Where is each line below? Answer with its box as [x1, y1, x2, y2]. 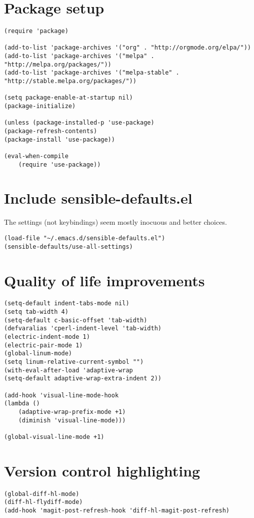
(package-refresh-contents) [4, 128, 97, 135]
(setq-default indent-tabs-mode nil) [4, 300, 129, 307]
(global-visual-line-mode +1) [4, 433, 104, 440]
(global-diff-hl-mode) [4, 490, 79, 497]
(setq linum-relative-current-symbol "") [4, 358, 144, 366]
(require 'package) [4, 28, 68, 35]
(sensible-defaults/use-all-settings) [4, 243, 133, 250]
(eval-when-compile [4, 152, 68, 160]
